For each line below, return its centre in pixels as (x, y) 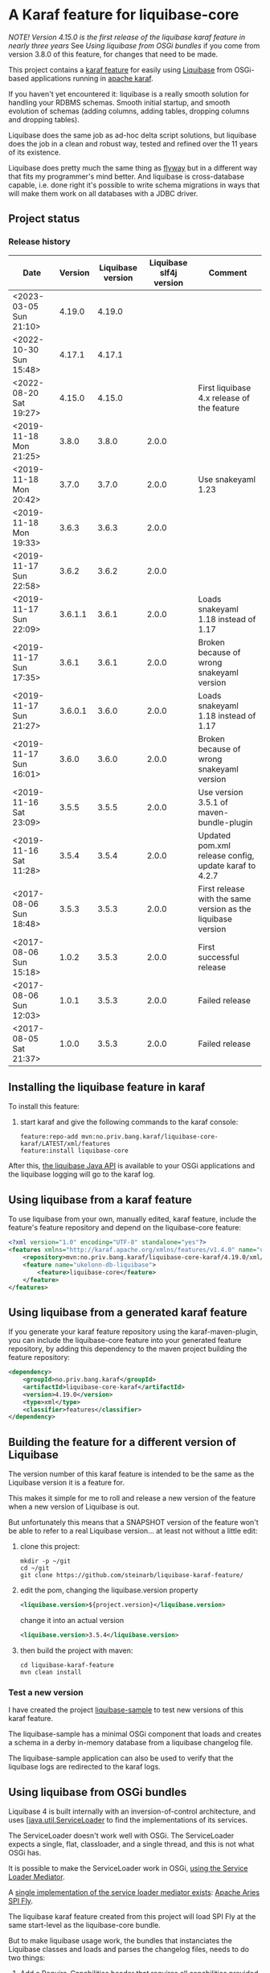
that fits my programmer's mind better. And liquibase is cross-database (127, 176)
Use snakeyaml (227, 479)
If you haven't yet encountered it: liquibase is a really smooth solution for (129, 93)
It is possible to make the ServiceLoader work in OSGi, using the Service (128, 1868)
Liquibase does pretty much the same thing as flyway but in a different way (133, 167)
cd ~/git (35, 1568)
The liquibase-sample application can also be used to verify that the (121, 1758)
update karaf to (227, 865)
